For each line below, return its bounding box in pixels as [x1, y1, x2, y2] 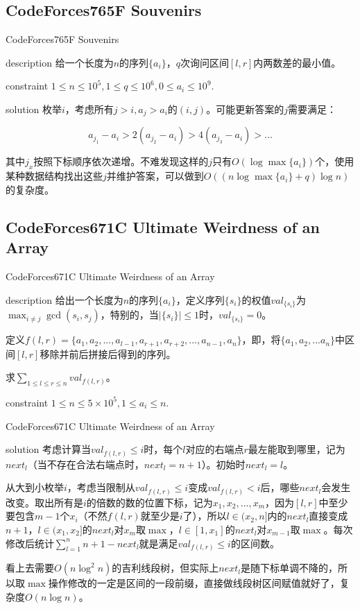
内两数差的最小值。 [253, 55, 341, 69]
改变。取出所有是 [6, 495, 83, 509]
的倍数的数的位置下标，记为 [86, 495, 213, 509]
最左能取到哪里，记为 [248, 442, 345, 456]
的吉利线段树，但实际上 [112, 560, 219, 575]
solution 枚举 [6, 101, 62, 116]
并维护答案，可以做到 [106, 169, 204, 183]
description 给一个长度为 [6, 55, 114, 69]
